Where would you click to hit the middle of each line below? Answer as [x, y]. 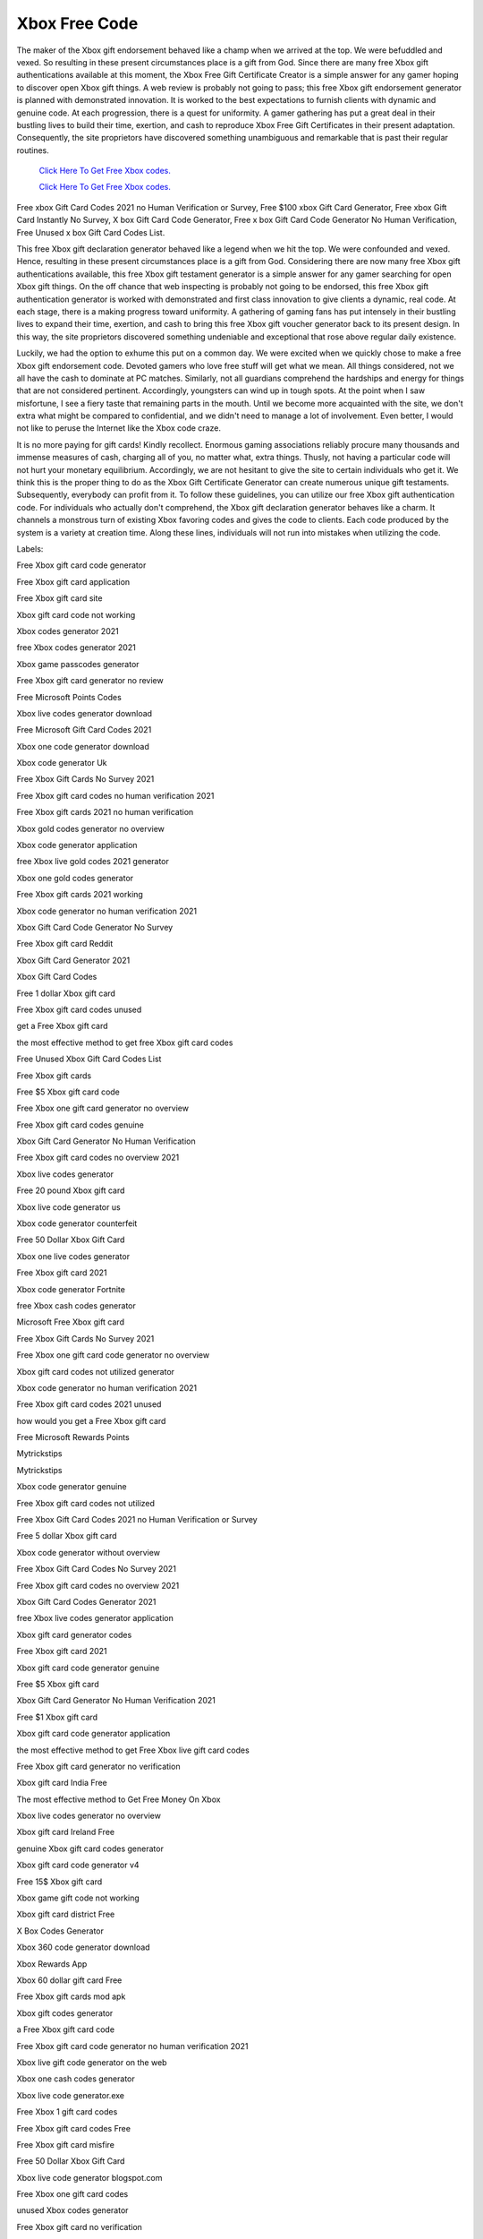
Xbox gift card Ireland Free [66, 1832]
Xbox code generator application [77, 845]
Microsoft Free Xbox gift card [71, 1322]
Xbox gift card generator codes [74, 1634]
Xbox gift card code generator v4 [78, 1865]
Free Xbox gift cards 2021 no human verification [105, 812]
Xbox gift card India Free [62, 1783]
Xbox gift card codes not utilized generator [95, 1371]
